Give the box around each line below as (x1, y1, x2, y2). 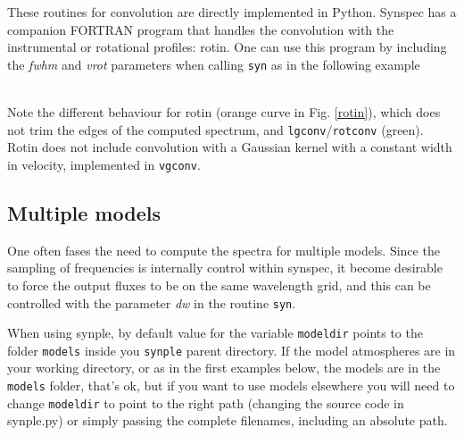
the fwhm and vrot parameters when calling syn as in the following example (7, 54, 420, 73)
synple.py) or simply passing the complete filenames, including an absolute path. (7, 411, 448, 430)
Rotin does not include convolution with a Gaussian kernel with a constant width (7, 138, 452, 156)
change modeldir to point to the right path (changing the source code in (7, 393, 404, 412)
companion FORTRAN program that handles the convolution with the (7, 20, 394, 38)
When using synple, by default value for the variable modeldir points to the (7, 323, 423, 342)
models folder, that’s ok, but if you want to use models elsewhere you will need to (7, 376, 455, 395)
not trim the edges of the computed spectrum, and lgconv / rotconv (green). (7, 120, 424, 138)
